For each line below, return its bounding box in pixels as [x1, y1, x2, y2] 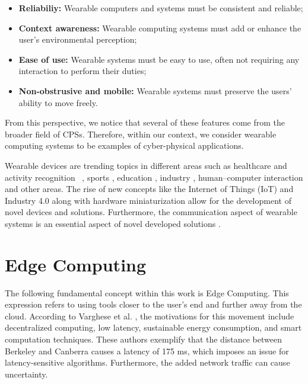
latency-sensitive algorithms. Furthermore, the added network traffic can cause [5, 356, 290, 369]
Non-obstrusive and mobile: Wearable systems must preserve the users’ [18, 84, 292, 97]
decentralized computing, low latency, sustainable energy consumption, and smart [5, 321, 302, 334]
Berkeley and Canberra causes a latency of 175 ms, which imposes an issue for [5, 344, 289, 357]
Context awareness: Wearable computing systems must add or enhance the [18, 21, 301, 34]
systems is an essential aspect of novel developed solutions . [5, 217, 221, 229]
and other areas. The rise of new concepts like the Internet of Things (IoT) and [5, 183, 294, 195]
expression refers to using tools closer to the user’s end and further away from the [5, 298, 302, 311]
